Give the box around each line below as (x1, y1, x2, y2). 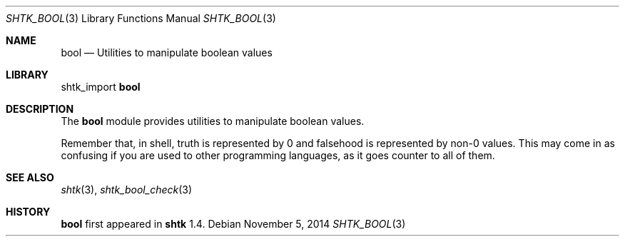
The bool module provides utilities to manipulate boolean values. (61, 115, 365, 127)
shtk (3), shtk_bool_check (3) (61, 183, 193, 196)
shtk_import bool (61, 81, 141, 93)
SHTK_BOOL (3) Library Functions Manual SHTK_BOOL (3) (6, 12, 276, 24)
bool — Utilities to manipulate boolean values (61, 46, 273, 59)
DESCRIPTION (6, 103, 74, 115)
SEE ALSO (6, 171, 54, 183)
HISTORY (6, 206, 51, 218)
